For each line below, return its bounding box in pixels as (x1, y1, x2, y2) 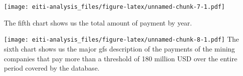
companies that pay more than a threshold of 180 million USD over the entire (4, 53, 238, 63)
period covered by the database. (4, 63, 99, 73)
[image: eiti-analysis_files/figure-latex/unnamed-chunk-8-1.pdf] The (4, 34, 239, 44)
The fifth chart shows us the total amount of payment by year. (4, 17, 192, 27)
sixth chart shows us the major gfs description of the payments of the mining (4, 43, 235, 53)
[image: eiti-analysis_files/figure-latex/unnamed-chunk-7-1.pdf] (4, 3, 225, 10)
